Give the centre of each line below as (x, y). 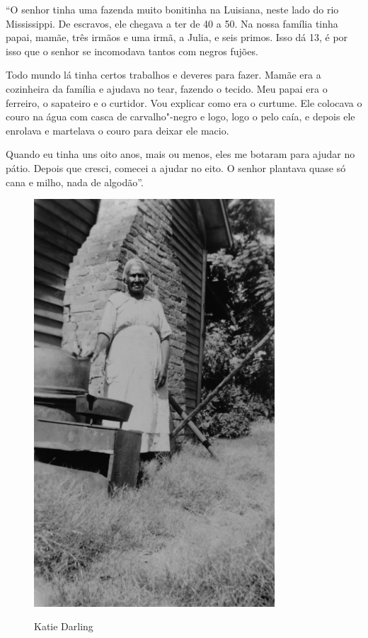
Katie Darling (64, 626)
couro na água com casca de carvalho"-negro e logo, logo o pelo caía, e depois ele (180, 116)
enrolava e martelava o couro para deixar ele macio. (117, 130)
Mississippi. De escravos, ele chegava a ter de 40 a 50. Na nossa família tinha (172, 23)
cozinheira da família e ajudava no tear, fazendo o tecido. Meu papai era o (167, 88)
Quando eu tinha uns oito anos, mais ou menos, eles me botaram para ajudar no (180, 154)
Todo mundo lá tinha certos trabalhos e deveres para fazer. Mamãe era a (163, 75)
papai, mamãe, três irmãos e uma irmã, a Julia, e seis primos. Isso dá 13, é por (177, 37)
